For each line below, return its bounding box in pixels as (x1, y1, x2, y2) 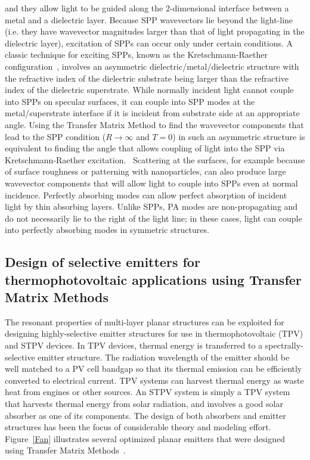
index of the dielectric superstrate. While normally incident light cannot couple (5, 83, 294, 96)
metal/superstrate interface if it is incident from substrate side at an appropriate (5, 107, 300, 119)
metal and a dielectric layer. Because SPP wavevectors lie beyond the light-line (5, 13, 293, 26)
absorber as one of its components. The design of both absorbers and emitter (5, 409, 286, 421)
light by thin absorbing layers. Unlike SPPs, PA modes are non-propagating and (5, 200, 298, 213)
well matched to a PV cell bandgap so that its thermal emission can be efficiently (5, 362, 302, 375)
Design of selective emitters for (5, 253, 200, 271)
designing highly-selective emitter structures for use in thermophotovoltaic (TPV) (5, 327, 303, 340)
